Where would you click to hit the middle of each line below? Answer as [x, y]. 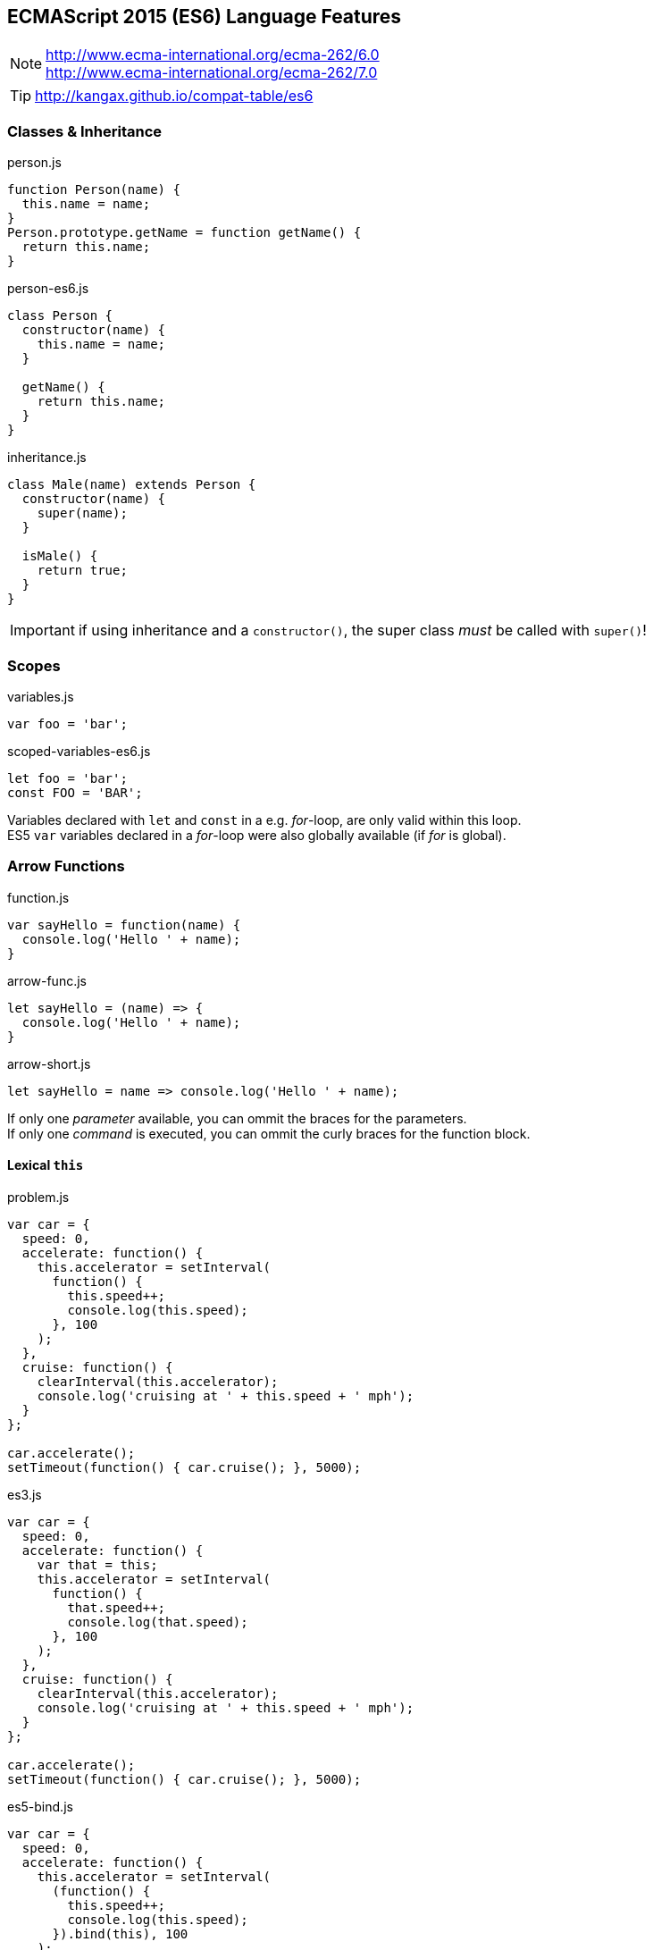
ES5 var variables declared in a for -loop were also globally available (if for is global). [257, 835]
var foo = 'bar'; [67, 723]
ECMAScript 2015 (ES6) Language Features [205, 17]
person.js [34, 163]
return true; [82, 571]
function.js [38, 897]
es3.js [25, 1494]
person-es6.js [48, 289]
